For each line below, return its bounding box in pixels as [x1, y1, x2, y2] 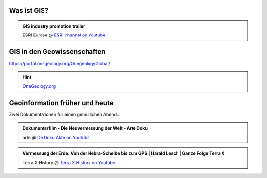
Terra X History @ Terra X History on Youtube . [22, 159, 117, 165]
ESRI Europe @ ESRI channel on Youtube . [22, 32, 107, 38]
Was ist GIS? [9, 6, 49, 15]
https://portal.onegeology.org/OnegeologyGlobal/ [9, 61, 111, 67]
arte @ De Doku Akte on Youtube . [22, 134, 91, 140]
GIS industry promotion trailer [22, 23, 85, 29]
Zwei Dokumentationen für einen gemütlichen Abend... [9, 111, 121, 117]
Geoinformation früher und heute [9, 99, 114, 107]
